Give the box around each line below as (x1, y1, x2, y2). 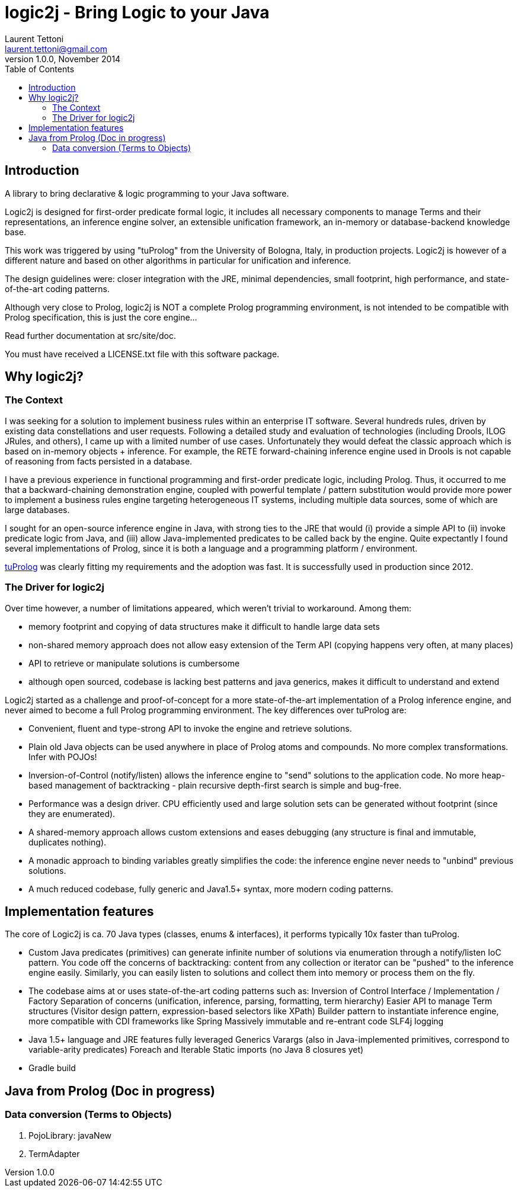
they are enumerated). (28, 808, 116, 819)
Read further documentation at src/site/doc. (5, 330, 176, 341)
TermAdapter (28, 1148, 80, 1159)
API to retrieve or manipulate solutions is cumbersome (28, 658, 240, 668)
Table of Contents (5, 63, 75, 74)
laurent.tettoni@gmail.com (5, 43, 108, 54)
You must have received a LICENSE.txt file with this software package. (5, 348, 280, 359)
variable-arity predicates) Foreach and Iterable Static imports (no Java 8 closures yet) (28, 1044, 364, 1055)
